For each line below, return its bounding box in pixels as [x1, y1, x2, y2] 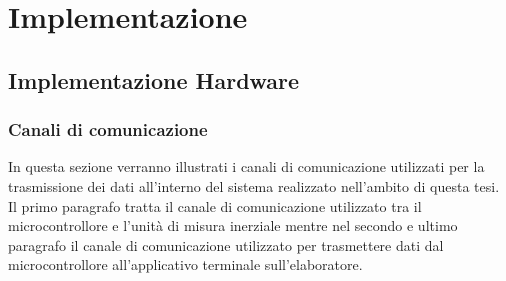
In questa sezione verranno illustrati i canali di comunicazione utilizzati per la [8, 156, 485, 177]
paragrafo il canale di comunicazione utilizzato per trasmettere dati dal [8, 234, 444, 255]
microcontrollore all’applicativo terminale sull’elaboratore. [8, 254, 363, 275]
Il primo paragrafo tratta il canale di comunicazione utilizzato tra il [8, 195, 422, 216]
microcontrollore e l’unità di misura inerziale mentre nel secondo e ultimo [8, 215, 458, 236]
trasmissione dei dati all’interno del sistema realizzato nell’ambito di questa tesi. [8, 175, 500, 196]
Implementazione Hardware [8, 64, 300, 95]
